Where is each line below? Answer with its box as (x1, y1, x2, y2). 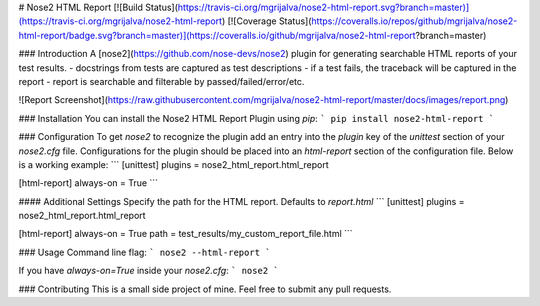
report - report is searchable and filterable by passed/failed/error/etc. (18, 75, 305, 87)
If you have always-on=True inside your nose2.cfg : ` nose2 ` (18, 265, 279, 277)
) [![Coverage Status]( (221, 15, 312, 27)
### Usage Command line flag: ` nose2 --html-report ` (18, 246, 271, 258)
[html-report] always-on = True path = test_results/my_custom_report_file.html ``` (18, 228, 354, 240)
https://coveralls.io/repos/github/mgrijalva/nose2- (311, 15, 518, 27)
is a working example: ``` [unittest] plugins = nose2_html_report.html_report (18, 158, 329, 170)
